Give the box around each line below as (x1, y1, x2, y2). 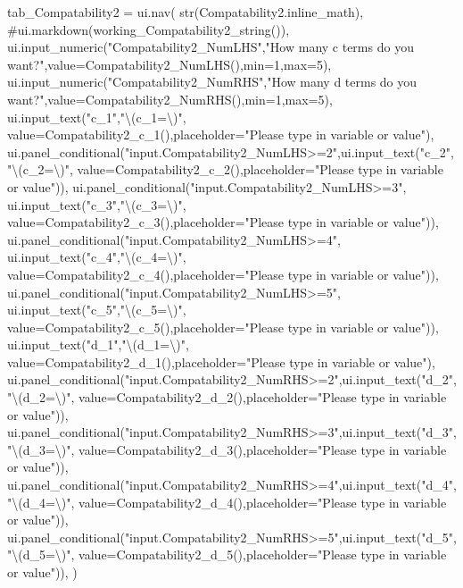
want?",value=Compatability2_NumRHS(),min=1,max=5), (7, 89, 333, 108)
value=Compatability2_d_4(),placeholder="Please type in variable (79, 492, 447, 511)
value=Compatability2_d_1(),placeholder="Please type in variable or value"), (7, 352, 435, 371)
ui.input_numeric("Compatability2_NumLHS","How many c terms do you (7, 38, 414, 56)
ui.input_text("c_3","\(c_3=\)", (7, 195, 186, 214)
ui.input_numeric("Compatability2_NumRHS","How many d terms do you (7, 72, 418, 91)
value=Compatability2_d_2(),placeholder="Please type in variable (79, 388, 447, 407)
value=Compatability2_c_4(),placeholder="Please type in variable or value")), (7, 265, 439, 283)
